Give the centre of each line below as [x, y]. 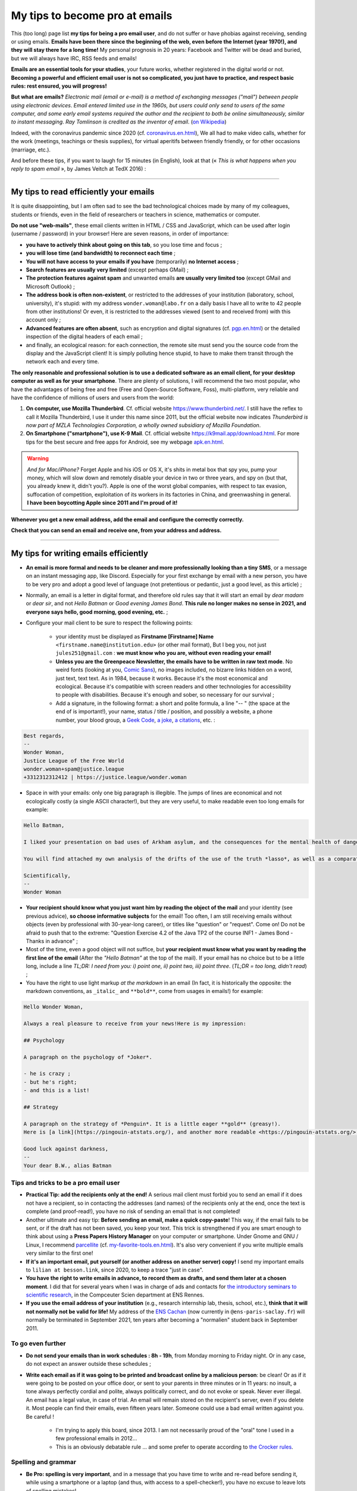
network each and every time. [62, 361]
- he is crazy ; [47, 1074]
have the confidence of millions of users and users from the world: [93, 397]
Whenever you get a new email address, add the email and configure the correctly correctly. [127, 519]
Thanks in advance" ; [52, 941]
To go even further [38, 1344]
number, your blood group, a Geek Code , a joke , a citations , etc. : [135, 720]
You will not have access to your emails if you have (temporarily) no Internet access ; [132, 261]
